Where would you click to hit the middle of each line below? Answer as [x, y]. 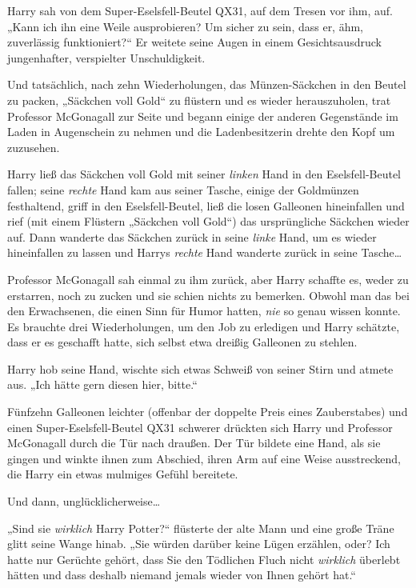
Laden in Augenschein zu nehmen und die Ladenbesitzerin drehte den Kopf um [201, 132]
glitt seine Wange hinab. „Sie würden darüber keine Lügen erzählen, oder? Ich [199, 544]
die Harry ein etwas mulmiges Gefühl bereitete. [123, 474]
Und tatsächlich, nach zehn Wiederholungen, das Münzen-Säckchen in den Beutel [207, 84]
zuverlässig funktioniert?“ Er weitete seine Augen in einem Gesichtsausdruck [194, 42]
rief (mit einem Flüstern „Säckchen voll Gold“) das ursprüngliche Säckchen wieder [208, 221]
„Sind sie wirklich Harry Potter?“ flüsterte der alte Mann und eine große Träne [201, 528]
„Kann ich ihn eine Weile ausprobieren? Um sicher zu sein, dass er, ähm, [186, 26]
